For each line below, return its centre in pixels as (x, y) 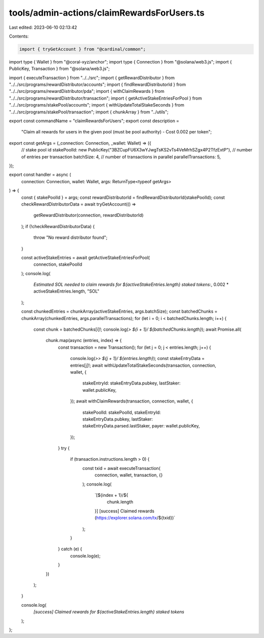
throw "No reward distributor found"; (70, 237)
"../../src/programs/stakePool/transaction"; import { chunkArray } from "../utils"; (89, 112)
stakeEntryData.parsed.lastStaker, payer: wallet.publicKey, (141, 426)
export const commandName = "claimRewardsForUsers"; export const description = (94, 121)
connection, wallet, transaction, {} (129, 475)
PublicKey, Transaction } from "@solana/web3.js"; (59, 69)
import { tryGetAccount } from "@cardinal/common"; (83, 49)
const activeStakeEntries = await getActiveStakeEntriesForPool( (86, 257)
